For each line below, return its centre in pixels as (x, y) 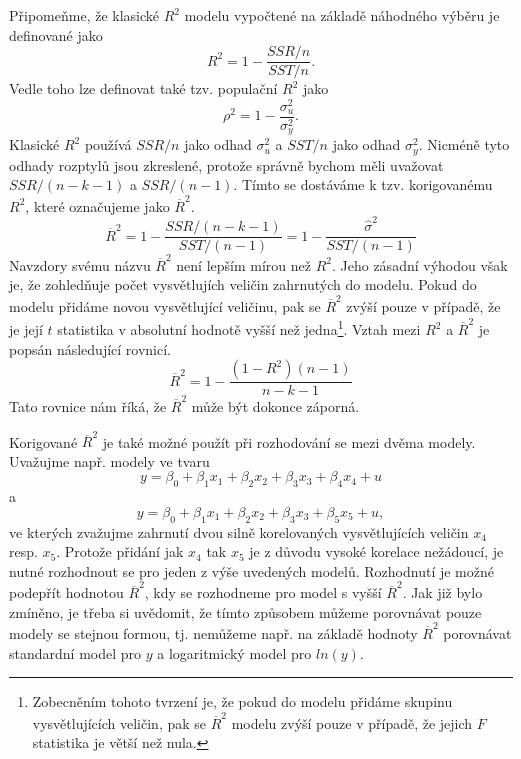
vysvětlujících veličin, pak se (119, 722)
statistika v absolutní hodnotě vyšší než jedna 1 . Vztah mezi (239, 328)
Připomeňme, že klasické (84, 15)
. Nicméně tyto (464, 144)
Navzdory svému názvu (80, 264)
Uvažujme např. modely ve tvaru (109, 460)
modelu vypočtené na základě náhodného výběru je (342, 15)
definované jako (56, 34)
